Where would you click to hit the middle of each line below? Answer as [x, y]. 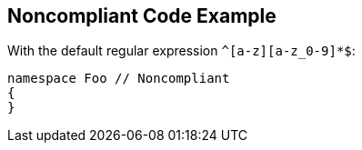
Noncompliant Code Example [142, 16]
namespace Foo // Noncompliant [119, 79]
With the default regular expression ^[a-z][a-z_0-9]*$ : [181, 51]
